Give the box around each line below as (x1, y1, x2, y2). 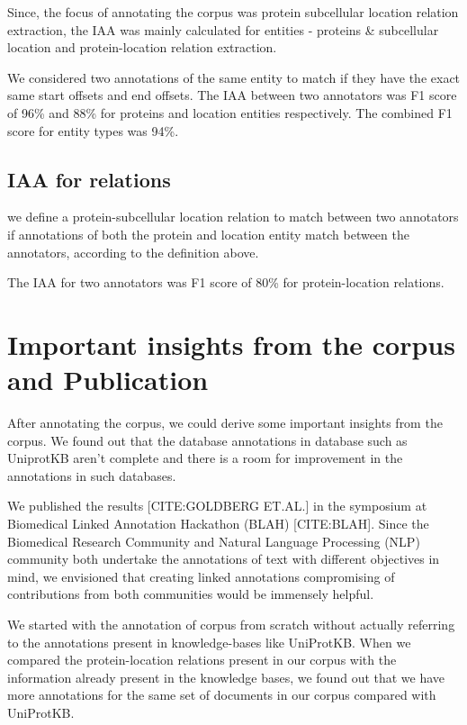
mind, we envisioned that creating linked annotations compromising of (7, 566, 395, 585)
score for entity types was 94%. (7, 121, 179, 140)
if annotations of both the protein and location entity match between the (7, 224, 409, 243)
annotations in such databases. (7, 466, 176, 485)
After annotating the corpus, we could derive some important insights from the (7, 413, 443, 432)
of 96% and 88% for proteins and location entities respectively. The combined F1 (7, 103, 453, 122)
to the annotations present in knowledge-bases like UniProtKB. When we (7, 632, 411, 651)
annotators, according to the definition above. (7, 242, 259, 261)
